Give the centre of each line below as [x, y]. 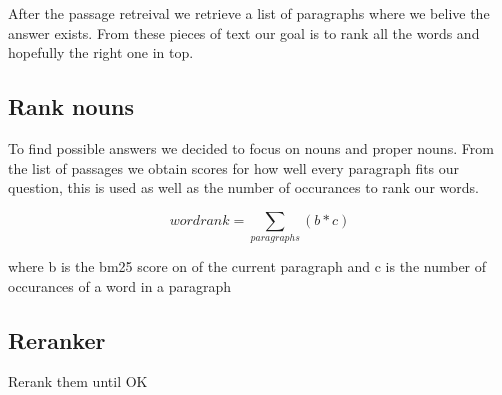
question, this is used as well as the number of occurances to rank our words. [243, 187]
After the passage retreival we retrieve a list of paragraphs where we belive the [249, 13]
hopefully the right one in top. [101, 52]
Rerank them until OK [78, 381]
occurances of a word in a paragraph [120, 285]
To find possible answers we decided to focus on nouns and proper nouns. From [251, 147]
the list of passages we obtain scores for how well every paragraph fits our [234, 167]
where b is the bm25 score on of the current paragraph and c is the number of [247, 266]
